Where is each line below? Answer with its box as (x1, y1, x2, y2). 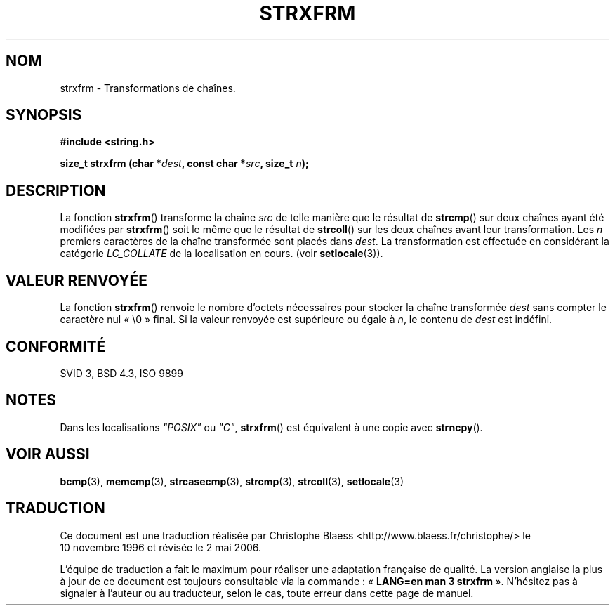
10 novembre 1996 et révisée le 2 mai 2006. (60, 541, 262, 553)
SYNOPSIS (6, 106, 82, 124)
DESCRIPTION (6, 181, 106, 199)
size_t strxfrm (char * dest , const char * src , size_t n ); (60, 157, 309, 170)
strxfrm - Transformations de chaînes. (60, 81, 236, 94)
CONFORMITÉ (6, 337, 106, 355)
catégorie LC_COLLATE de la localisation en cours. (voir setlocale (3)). (60, 247, 383, 260)
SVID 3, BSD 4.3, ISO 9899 (60, 367, 183, 379)
